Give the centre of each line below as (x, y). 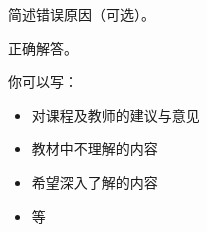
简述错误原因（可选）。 (81, 14)
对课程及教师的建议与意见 (115, 114)
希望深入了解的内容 (94, 181)
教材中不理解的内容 (94, 148)
